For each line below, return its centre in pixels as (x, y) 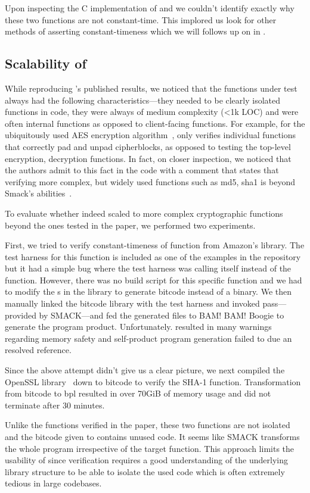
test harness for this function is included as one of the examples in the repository (153, 256)
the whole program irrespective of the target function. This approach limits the (150, 448)
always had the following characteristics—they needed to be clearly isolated (143, 100)
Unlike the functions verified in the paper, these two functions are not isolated (148, 425)
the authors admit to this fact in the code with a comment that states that (142, 170)
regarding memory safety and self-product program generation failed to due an (148, 338)
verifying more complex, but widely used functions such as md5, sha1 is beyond (150, 181)
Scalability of (46, 63)
